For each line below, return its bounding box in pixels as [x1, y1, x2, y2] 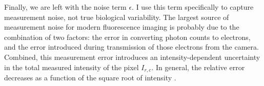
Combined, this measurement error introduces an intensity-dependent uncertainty [4, 51, 260, 62]
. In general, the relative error [151, 61, 245, 72]
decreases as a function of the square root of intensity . [4, 72, 176, 83]
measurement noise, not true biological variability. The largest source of [4, 11, 229, 22]
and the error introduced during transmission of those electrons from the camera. [4, 41, 259, 52]
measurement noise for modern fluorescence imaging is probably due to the [4, 21, 239, 32]
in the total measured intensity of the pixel [4, 61, 139, 72]
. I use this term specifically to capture [132, 2, 254, 12]
